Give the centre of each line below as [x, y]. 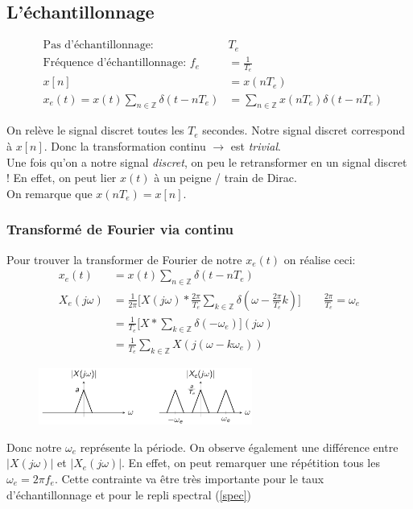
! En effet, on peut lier [62, 178]
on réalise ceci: [320, 259]
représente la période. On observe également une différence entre [239, 447]
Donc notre [34, 447]
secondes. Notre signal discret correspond [304, 130]
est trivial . [256, 145]
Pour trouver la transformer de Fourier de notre [124, 259]
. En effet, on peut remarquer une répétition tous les [251, 463]
